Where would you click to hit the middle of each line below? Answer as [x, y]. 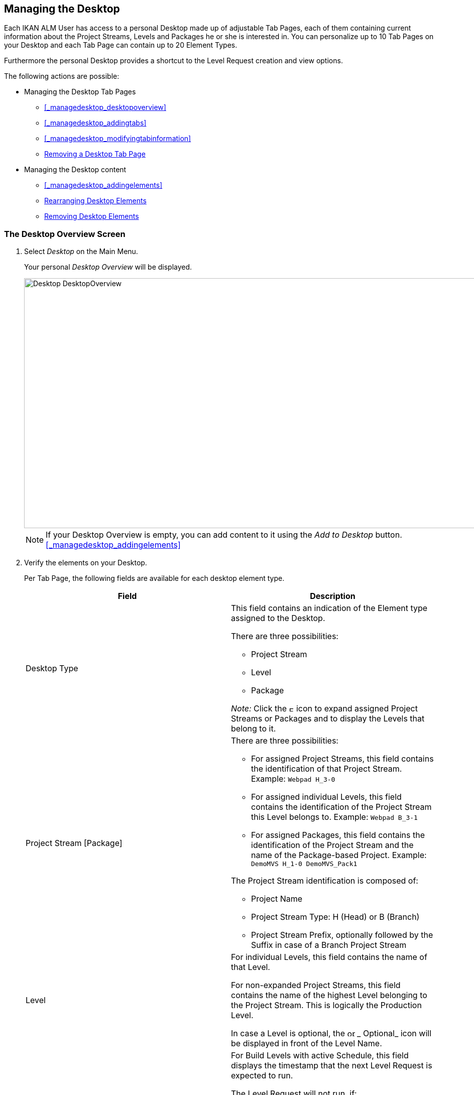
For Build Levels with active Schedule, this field [320, 1056]
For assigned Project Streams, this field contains [342, 759]
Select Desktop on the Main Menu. [81, 252]
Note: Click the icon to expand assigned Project [324, 709]
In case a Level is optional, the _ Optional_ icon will [331, 1033]
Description [333, 596]
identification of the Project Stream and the [332, 845]
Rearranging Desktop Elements [95, 201]
